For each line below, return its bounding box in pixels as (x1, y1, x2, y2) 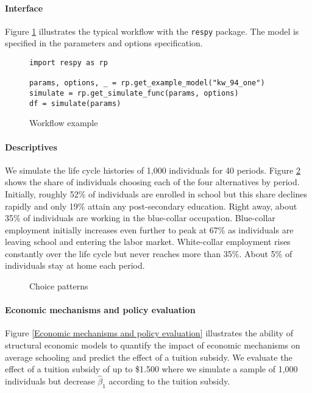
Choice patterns (29, 280, 88, 292)
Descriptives (5, 140, 57, 153)
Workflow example (29, 116, 98, 129)
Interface (5, 1, 43, 14)
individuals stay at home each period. (5, 259, 145, 272)
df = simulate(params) (29, 99, 121, 108)
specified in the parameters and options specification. (5, 37, 203, 49)
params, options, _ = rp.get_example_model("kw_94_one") (29, 79, 265, 88)
